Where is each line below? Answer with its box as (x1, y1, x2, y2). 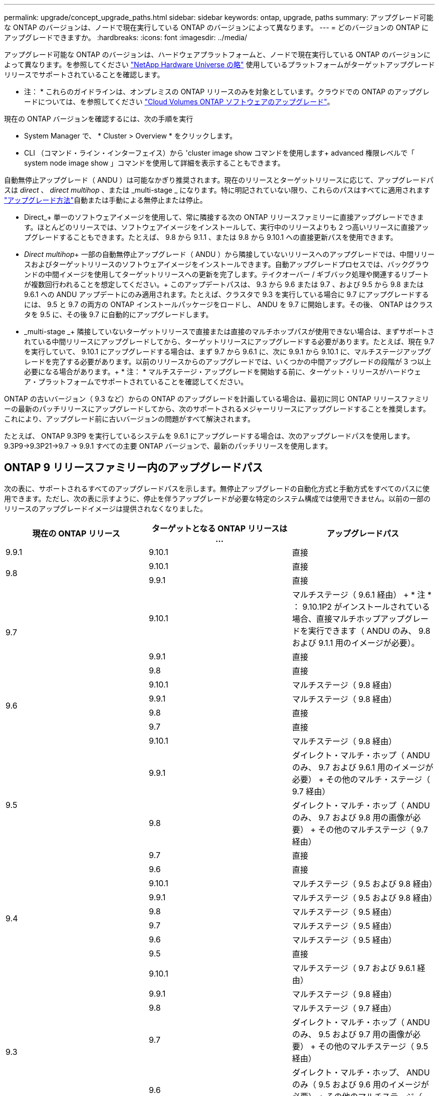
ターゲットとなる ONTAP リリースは (151, 523, 288, 533)
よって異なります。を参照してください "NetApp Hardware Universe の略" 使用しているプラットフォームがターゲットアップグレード (4, 60, 435, 69)
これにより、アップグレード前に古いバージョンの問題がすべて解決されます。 (4, 415, 255, 423)
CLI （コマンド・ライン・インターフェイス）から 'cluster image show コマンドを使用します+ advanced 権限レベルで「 (24, 149, 415, 157)
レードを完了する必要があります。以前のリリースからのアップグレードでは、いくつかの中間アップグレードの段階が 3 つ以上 (24, 357, 431, 366)
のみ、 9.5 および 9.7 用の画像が (292, 1029, 413, 1039)
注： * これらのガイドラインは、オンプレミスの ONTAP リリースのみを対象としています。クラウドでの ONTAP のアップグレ (24, 87, 430, 96)
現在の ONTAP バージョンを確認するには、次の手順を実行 (4, 114, 193, 123)
